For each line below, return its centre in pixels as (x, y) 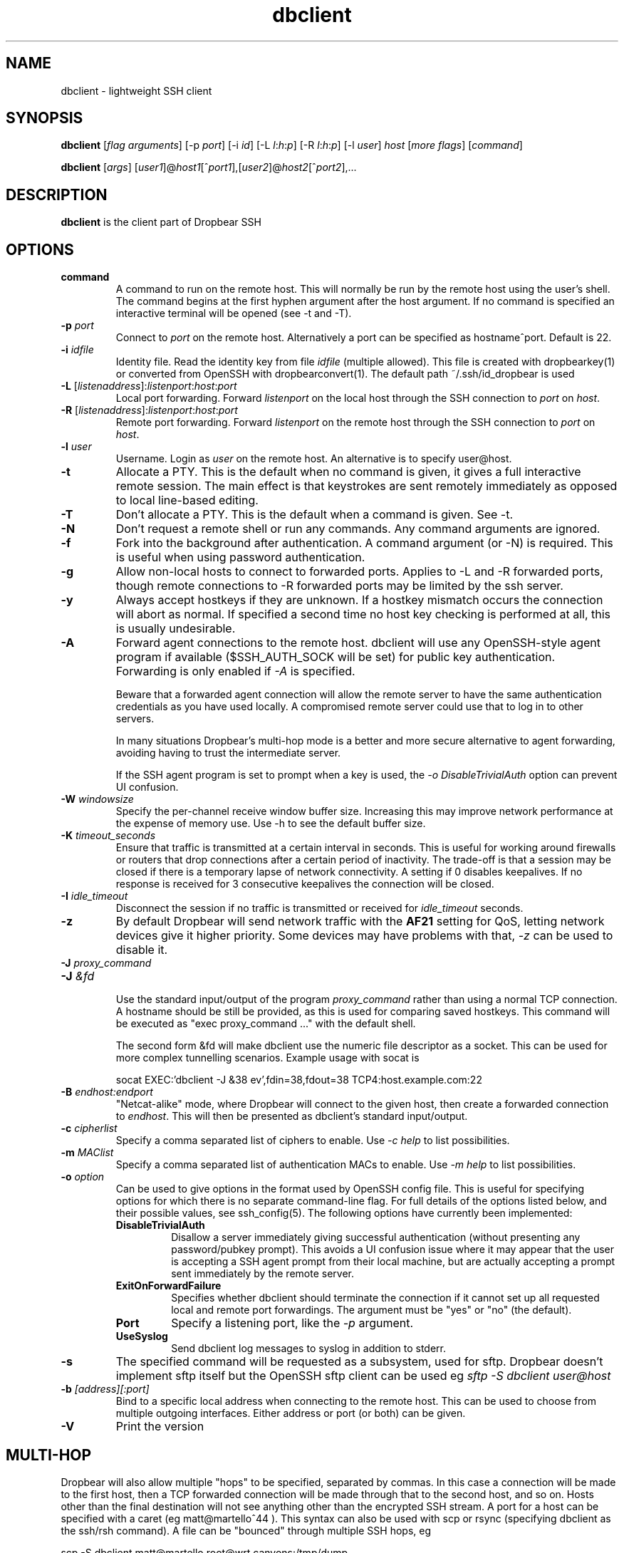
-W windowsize (97, 799)
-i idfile (77, 350)
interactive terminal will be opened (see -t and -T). (234, 313)
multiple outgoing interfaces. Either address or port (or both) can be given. (291, 1413)
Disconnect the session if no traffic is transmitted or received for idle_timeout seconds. (319, 908)
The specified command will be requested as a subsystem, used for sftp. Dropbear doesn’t (359, 1362)
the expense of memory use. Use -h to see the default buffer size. (271, 824)
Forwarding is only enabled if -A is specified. (235, 671)
